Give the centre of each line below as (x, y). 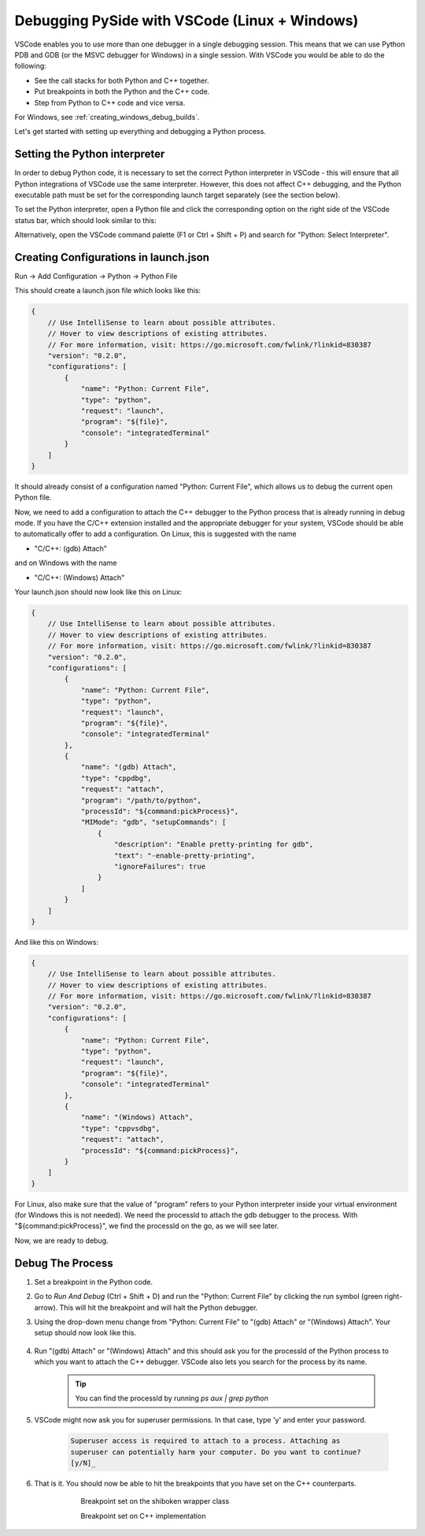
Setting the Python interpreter (90, 154)
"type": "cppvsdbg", (120, 1128)
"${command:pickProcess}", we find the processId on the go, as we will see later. (147, 1226)
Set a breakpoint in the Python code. (94, 1281)
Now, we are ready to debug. (62, 1240)
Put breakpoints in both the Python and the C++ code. (122, 91)
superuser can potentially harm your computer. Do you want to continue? (216, 1452)
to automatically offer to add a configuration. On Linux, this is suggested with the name (155, 534)
